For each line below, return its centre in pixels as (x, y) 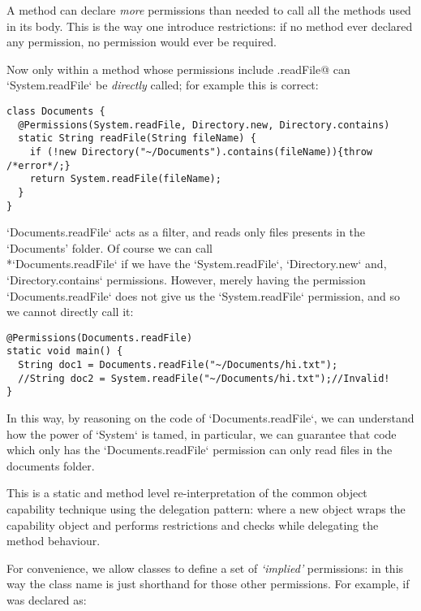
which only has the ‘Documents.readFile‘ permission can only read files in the (200, 450)
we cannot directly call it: (70, 312)
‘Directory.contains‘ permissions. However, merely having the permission (186, 279)
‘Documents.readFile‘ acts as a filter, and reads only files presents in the (186, 232)
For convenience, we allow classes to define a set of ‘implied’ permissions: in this (205, 568)
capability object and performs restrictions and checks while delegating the (193, 524)
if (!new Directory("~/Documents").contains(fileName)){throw (201, 152)
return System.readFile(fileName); (125, 179)
